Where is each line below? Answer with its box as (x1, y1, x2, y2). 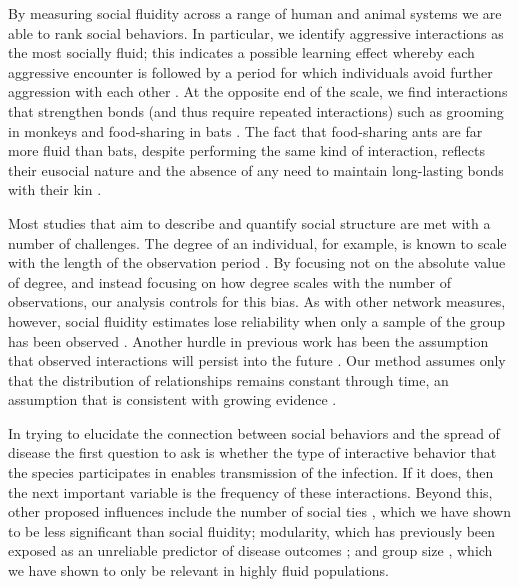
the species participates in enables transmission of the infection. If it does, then (8, 462, 494, 483)
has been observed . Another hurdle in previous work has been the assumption (8, 330, 489, 351)
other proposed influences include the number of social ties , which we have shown (8, 501, 511, 522)
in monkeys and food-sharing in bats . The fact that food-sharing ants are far (8, 120, 483, 141)
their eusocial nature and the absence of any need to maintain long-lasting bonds (8, 159, 504, 180)
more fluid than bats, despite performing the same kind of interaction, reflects (8, 140, 485, 161)
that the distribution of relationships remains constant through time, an (8, 369, 449, 390)
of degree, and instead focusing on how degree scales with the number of (8, 271, 451, 292)
